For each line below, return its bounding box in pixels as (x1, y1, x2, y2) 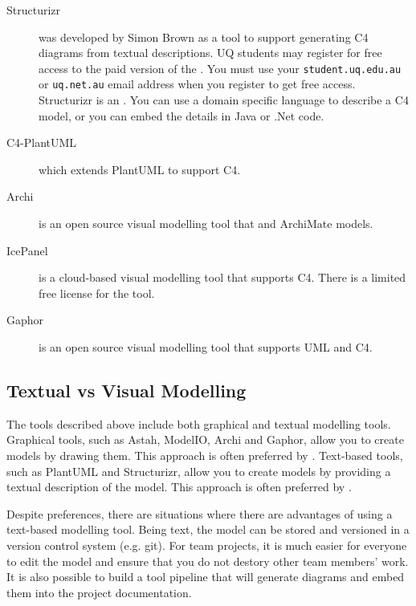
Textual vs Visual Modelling (6, 378, 247, 403)
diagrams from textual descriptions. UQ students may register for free (39, 44, 382, 61)
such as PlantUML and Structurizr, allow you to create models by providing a (6, 462, 391, 479)
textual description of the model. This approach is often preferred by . (6, 478, 352, 495)
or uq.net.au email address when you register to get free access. (39, 75, 356, 92)
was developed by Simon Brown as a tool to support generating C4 (39, 28, 369, 45)
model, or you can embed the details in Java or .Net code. (39, 107, 324, 124)
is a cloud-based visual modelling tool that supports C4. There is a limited (39, 269, 406, 286)
